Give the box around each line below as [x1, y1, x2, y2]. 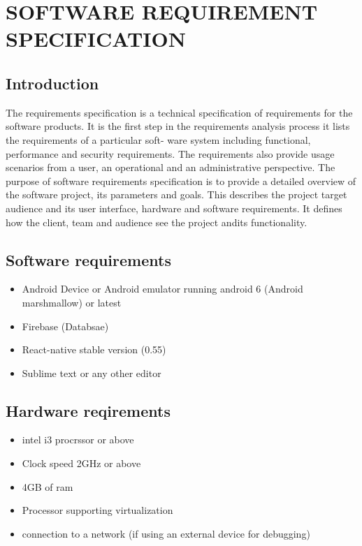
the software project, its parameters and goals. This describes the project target [6, 187, 347, 202]
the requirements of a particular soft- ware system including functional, [6, 132, 311, 147]
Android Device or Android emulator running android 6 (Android [22, 281, 303, 296]
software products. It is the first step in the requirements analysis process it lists [6, 119, 350, 133]
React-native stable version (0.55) [22, 342, 166, 357]
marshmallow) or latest [22, 295, 122, 309]
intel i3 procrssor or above [22, 432, 134, 447]
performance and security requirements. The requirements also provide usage [6, 146, 335, 161]
